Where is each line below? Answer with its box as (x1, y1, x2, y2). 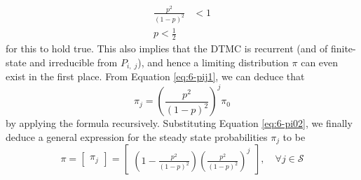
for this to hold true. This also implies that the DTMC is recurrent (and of (6, 41, 328, 56)
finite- (330, 41, 356, 56)
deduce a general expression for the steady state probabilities (6, 129, 268, 144)
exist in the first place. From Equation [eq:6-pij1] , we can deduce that (6, 69, 305, 84)
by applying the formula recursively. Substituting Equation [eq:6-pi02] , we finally (6, 116, 353, 130)
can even (301, 54, 339, 69)
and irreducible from (29, 54, 118, 69)
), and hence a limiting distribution (137, 54, 289, 69)
